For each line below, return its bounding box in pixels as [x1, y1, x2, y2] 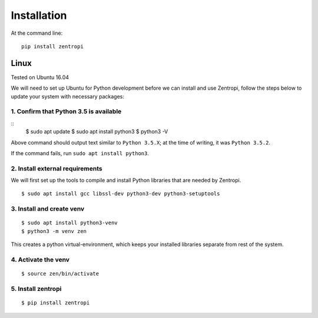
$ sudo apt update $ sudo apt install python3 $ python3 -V [25, 128, 168, 135]
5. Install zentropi [11, 284, 62, 293]
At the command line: [11, 29, 63, 37]
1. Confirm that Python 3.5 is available [11, 107, 122, 116]
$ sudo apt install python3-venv [21, 219, 118, 227]
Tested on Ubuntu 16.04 [11, 74, 69, 81]
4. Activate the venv [11, 255, 70, 264]
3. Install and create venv [11, 205, 85, 213]
